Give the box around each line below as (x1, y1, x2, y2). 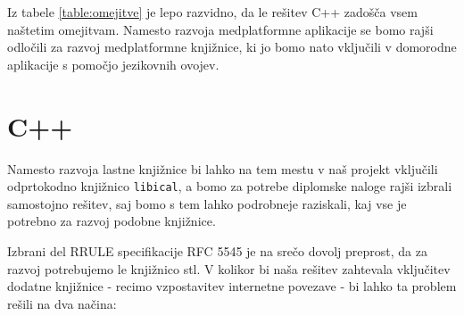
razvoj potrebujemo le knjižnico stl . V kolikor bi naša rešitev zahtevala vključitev (7, 259, 451, 278)
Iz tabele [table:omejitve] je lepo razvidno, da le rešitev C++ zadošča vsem (7, 3, 418, 21)
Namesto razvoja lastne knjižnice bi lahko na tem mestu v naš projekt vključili (7, 159, 438, 178)
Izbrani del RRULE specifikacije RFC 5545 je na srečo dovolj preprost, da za (7, 241, 427, 260)
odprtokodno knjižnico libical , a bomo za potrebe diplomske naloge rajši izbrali (7, 177, 452, 195)
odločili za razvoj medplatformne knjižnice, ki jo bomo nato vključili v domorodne (7, 37, 457, 56)
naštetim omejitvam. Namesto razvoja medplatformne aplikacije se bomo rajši (7, 20, 434, 38)
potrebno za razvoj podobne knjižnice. (7, 212, 216, 230)
